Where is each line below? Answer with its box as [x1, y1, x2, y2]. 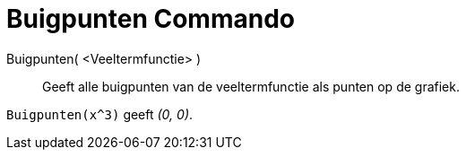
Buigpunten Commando [6, 4, 295, 34]
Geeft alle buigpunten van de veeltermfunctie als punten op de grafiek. [42, 78, 460, 94]
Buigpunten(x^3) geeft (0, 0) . [6, 106, 194, 122]
